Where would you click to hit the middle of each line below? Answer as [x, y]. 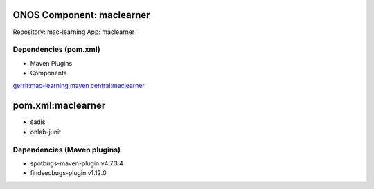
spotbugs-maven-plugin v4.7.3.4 [77, 163]
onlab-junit [46, 132]
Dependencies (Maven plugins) [67, 150]
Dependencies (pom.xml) [56, 50]
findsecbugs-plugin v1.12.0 [68, 173]
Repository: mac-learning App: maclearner [74, 32]
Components [48, 73]
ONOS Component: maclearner [81, 15]
